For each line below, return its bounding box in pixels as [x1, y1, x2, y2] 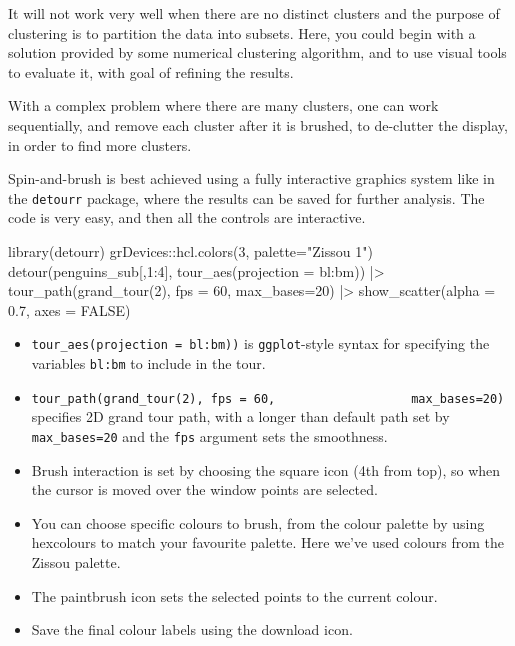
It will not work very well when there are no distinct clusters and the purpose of [8, 3, 500, 23]
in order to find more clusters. [8, 134, 192, 155]
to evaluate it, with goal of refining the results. [8, 61, 294, 82]
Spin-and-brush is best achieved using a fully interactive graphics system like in [8, 168, 495, 189]
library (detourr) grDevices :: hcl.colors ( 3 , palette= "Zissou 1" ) [8, 241, 373, 261]
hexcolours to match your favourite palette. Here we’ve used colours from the [31, 532, 504, 553]
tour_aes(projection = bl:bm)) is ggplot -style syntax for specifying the [31, 333, 490, 354]
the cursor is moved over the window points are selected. [31, 479, 378, 500]
